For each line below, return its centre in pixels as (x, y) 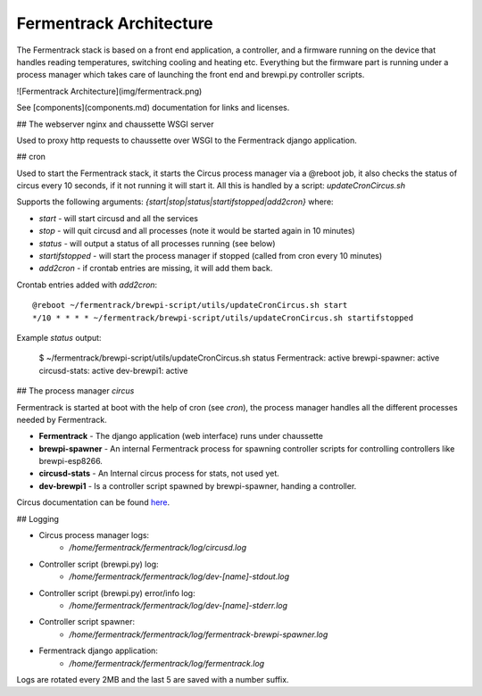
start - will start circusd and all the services (118, 218)
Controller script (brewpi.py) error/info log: (117, 592)
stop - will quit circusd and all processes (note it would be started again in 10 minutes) (197, 231)
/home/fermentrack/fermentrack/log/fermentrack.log (167, 663)
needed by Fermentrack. (62, 419)
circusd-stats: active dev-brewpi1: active (113, 370)
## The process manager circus (75, 391)
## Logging (38, 518)
